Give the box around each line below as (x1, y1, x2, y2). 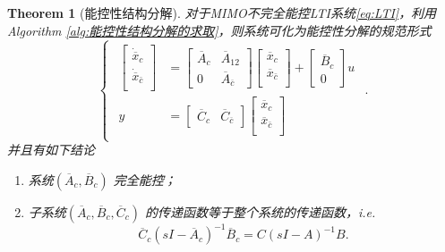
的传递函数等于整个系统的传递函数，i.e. (144, 202, 376, 221)
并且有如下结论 (7, 140, 95, 159)
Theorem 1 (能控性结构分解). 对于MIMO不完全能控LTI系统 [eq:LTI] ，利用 (7, 4, 437, 21)
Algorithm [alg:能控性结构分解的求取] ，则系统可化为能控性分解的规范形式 (7, 21, 432, 39)
